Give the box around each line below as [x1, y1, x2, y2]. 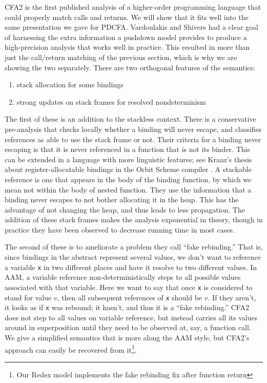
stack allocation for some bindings [16, 79, 124, 90]
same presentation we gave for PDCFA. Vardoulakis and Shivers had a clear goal [5, 22, 258, 32]
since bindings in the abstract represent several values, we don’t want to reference [5, 252, 261, 262]
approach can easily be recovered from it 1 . [5, 342, 137, 355]
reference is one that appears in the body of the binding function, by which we [5, 174, 252, 184]
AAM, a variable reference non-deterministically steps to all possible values [5, 272, 241, 282]
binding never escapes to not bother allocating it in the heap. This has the [5, 194, 239, 205]
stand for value [5, 292, 52, 302]
